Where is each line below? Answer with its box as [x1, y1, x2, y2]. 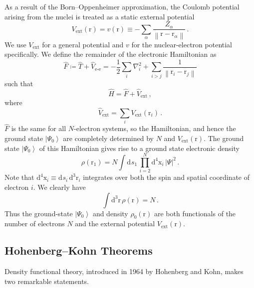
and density [92, 208, 128, 218]
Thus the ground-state [4, 208, 73, 218]
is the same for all [11, 123, 66, 134]
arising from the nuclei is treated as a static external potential [4, 11, 195, 21]
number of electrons [4, 218, 65, 229]
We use [4, 39, 26, 49]
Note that [4, 172, 34, 182]
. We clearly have [33, 181, 86, 192]
